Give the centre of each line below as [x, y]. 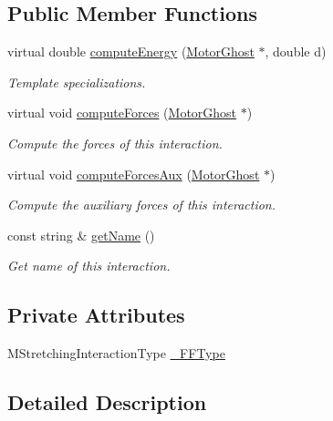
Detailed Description [107, 402]
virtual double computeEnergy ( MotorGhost [131, 51]
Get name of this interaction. [89, 266]
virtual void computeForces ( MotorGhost [122, 113]
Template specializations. [77, 82]
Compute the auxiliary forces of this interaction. [142, 205]
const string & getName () [81, 235]
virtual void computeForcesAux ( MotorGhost [134, 174]
